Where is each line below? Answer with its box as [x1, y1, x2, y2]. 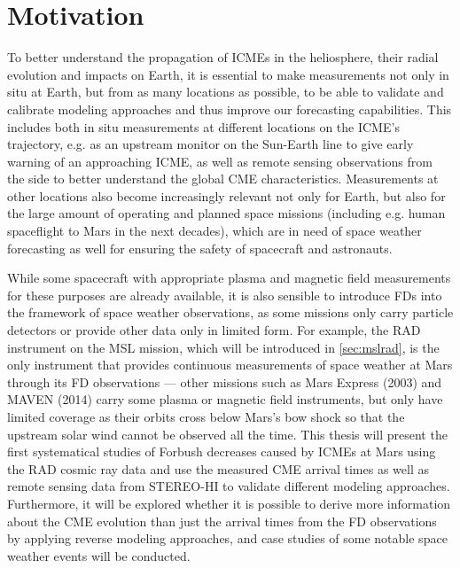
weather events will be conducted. [7, 546, 191, 564]
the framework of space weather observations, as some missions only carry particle [7, 303, 454, 322]
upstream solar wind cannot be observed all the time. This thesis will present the [7, 424, 448, 443]
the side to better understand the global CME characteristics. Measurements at [7, 169, 439, 188]
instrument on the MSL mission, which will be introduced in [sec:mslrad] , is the [7, 338, 440, 356]
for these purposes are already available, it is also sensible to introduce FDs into [7, 285, 442, 304]
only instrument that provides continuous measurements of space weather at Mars [7, 355, 453, 374]
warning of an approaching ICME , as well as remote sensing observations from [7, 152, 433, 170]
